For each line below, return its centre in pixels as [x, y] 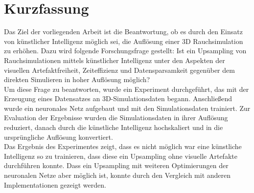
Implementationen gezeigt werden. [55, 184]
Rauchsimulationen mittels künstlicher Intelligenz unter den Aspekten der [115, 60]
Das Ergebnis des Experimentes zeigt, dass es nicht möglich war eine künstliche [123, 146]
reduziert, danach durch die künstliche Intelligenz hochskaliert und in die [114, 127]
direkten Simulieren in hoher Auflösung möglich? [77, 79]
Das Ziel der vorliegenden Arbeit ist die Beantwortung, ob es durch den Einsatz [123, 32]
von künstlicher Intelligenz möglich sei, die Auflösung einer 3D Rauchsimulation [124, 41]
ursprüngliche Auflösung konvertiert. [58, 137]
